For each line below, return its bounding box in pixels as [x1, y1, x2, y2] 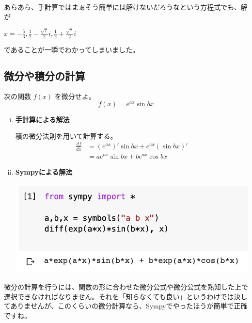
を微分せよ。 [54, 91, 95, 101]
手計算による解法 [15, 114, 70, 125]
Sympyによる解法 [15, 166, 73, 177]
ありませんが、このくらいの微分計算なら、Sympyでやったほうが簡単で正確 [10, 301, 248, 311]
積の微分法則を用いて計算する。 [15, 130, 117, 141]
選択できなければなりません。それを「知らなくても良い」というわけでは [4, 291, 234, 301]
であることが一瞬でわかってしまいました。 [4, 44, 140, 54]
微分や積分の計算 [4, 68, 85, 83]
